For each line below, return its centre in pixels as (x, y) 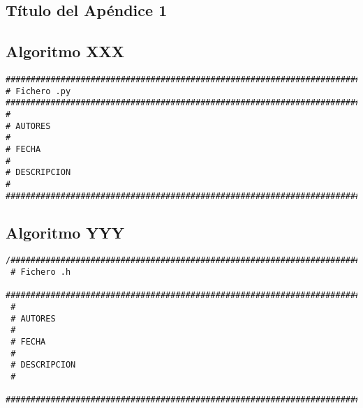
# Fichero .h (41, 272)
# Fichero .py (38, 91)
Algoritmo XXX (65, 51)
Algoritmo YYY (65, 232)
